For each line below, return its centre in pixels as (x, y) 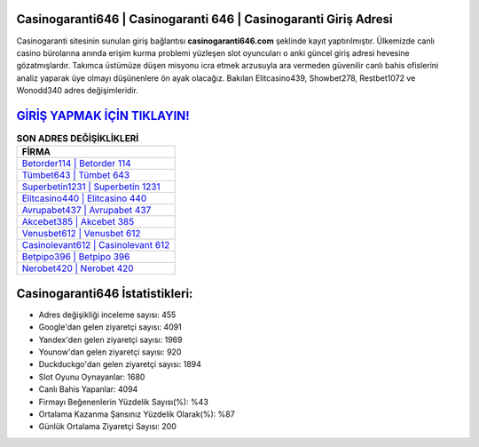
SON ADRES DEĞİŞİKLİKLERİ (78, 139)
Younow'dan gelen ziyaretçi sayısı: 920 (110, 352)
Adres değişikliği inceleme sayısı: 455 (107, 315)
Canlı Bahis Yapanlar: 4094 (88, 389)
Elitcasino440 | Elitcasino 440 (84, 198)
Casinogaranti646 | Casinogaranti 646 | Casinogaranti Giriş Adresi (204, 19)
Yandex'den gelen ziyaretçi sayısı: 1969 (110, 339)
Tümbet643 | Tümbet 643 (76, 175)
